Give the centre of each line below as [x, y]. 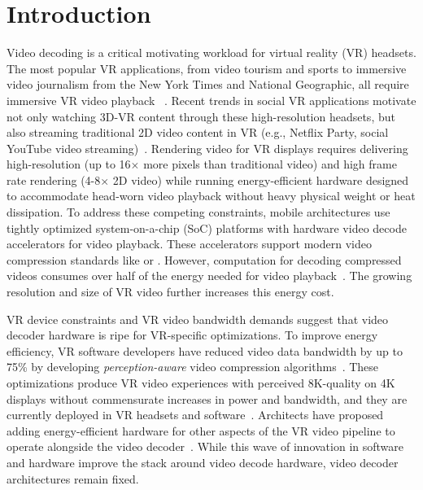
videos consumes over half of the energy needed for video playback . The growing [209, 276]
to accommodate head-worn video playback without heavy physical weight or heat [211, 196]
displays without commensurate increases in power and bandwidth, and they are [207, 398]
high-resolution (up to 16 [69, 164]
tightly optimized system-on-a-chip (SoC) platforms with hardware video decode [207, 227]
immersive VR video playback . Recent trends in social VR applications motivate [211, 100]
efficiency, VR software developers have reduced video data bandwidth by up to [205, 350]
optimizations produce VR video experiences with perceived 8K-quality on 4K [201, 383]
